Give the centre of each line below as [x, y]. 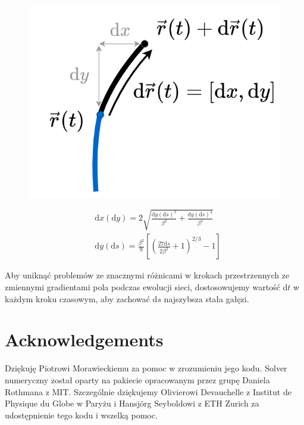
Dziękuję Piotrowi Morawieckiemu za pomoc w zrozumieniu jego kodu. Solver [146, 368]
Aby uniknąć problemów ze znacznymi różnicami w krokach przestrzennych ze [147, 275]
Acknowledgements [84, 339]
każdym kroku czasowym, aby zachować [77, 298]
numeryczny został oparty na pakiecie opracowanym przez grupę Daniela [137, 379]
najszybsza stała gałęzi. [206, 298]
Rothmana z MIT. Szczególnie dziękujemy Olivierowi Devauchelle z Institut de [148, 391]
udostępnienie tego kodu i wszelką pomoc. [81, 415]
